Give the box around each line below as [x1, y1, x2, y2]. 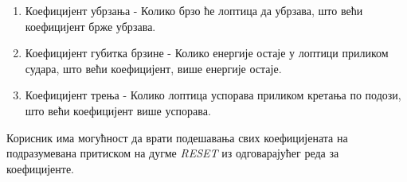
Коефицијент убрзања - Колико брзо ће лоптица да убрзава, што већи [25, 2, 363, 18]
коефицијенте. [6, 160, 75, 176]
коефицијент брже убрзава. [25, 17, 156, 34]
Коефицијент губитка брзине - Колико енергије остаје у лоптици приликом [25, 45, 389, 61]
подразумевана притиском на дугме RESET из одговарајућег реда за [6, 145, 339, 161]
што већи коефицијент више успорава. [25, 102, 211, 118]
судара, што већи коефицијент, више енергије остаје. [25, 60, 282, 76]
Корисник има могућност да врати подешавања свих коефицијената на [6, 129, 348, 145]
